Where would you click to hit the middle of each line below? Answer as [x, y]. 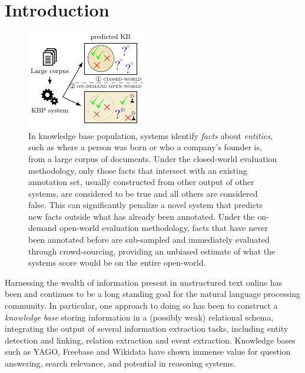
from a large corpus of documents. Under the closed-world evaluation [153, 158]
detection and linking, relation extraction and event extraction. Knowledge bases [150, 340]
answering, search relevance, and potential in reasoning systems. [120, 363]
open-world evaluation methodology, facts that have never [163, 228]
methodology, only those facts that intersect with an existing [138, 170]
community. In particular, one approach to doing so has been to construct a [141, 306]
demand [43, 228]
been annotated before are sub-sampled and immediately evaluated [149, 240]
